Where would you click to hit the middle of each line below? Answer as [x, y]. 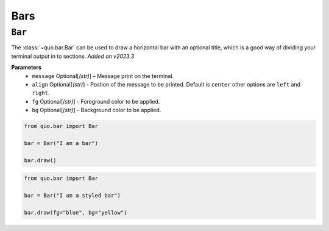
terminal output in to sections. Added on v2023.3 [73, 56]
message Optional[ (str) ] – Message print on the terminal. [103, 76]
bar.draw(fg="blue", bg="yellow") [76, 212]
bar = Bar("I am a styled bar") [73, 196]
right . [41, 93]
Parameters [27, 68]
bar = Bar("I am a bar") [61, 143]
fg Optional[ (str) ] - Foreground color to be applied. [96, 101]
